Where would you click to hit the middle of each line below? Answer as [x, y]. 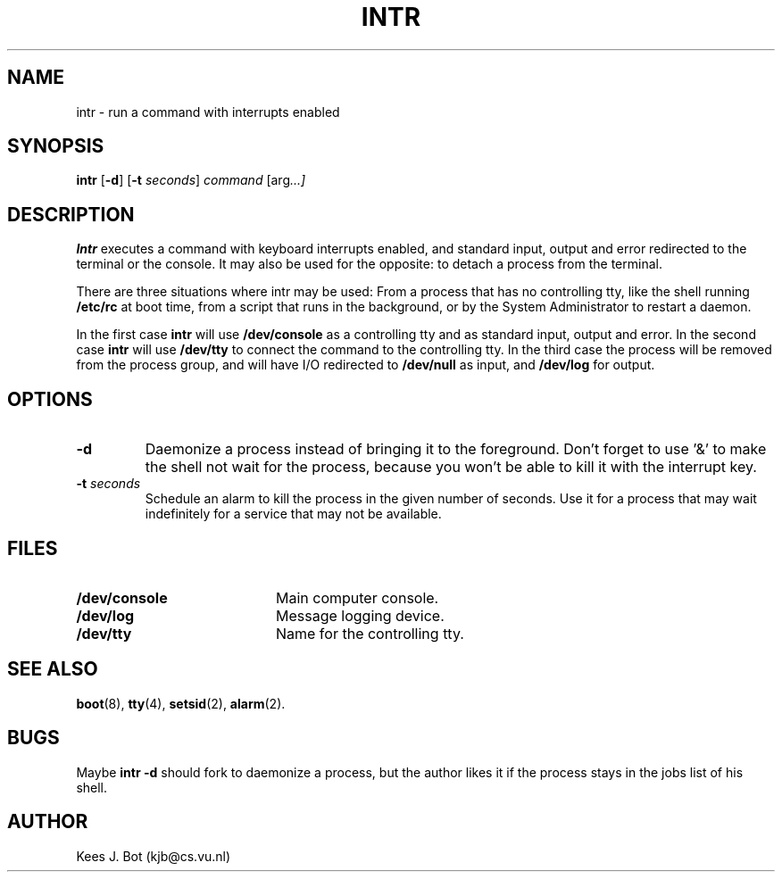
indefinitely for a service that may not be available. [293, 514]
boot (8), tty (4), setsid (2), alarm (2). [181, 703]
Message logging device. [360, 615]
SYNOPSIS [56, 146]
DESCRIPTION [71, 214]
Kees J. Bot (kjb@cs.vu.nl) [154, 856]
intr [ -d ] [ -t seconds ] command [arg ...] [191, 180]
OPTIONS [50, 399]
